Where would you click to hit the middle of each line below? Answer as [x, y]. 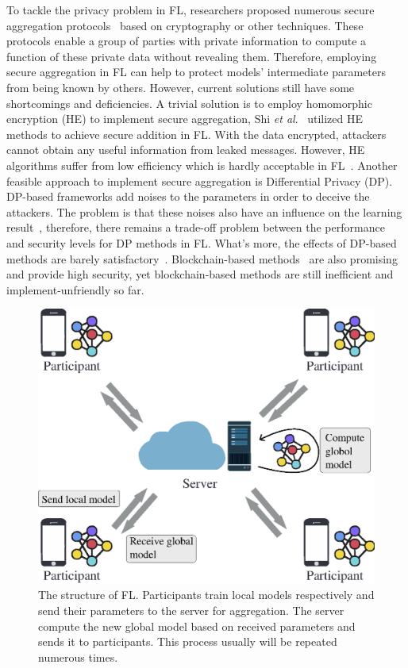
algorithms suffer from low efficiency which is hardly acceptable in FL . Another [202, 165]
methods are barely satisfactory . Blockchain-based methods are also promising [202, 258]
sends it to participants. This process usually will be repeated [188, 641]
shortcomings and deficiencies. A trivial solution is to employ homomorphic [189, 103]
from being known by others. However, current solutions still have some [181, 87]
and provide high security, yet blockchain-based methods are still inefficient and [200, 274]
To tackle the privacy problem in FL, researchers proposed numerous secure [191, 10]
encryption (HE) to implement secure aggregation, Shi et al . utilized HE [185, 119]
